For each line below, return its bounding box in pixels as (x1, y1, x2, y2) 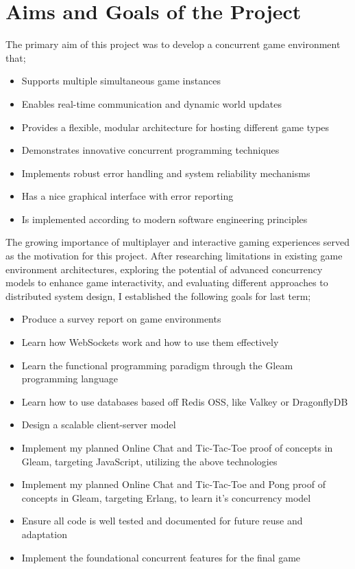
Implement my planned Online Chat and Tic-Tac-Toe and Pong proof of (21, 477, 326, 491)
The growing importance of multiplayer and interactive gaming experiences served (5, 235, 350, 249)
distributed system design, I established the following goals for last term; (5, 288, 311, 303)
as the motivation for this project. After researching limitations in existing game (5, 248, 343, 263)
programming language (21, 371, 118, 386)
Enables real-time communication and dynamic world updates (21, 96, 282, 111)
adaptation (21, 526, 67, 541)
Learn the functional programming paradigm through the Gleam (21, 358, 293, 372)
